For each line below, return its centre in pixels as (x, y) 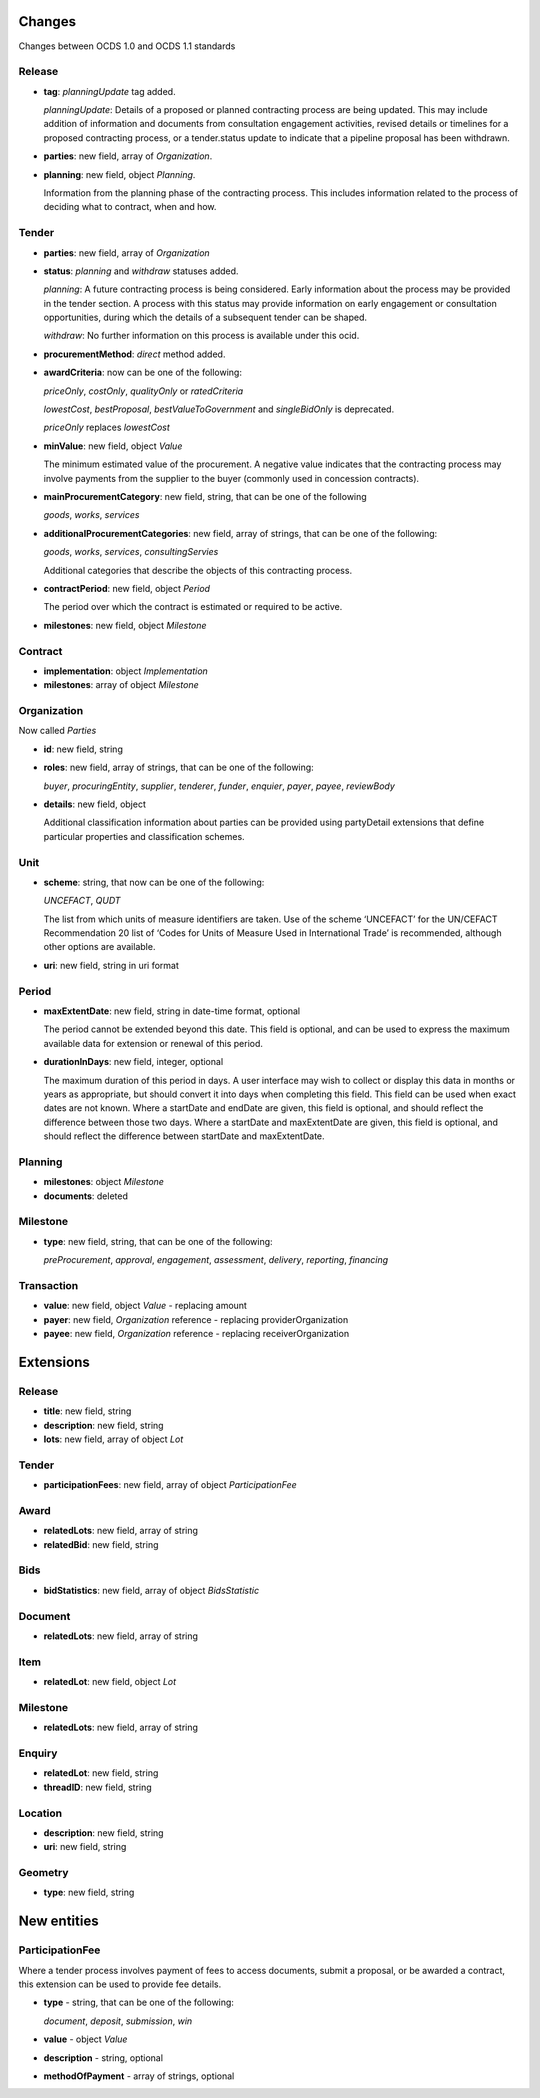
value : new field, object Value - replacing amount (145, 1306)
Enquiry (38, 1753)
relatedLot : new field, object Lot (110, 1682)
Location (40, 1813)
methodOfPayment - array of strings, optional (139, 2076)
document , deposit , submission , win (118, 2021)
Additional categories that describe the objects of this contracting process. (198, 570)
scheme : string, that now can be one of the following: (154, 882)
